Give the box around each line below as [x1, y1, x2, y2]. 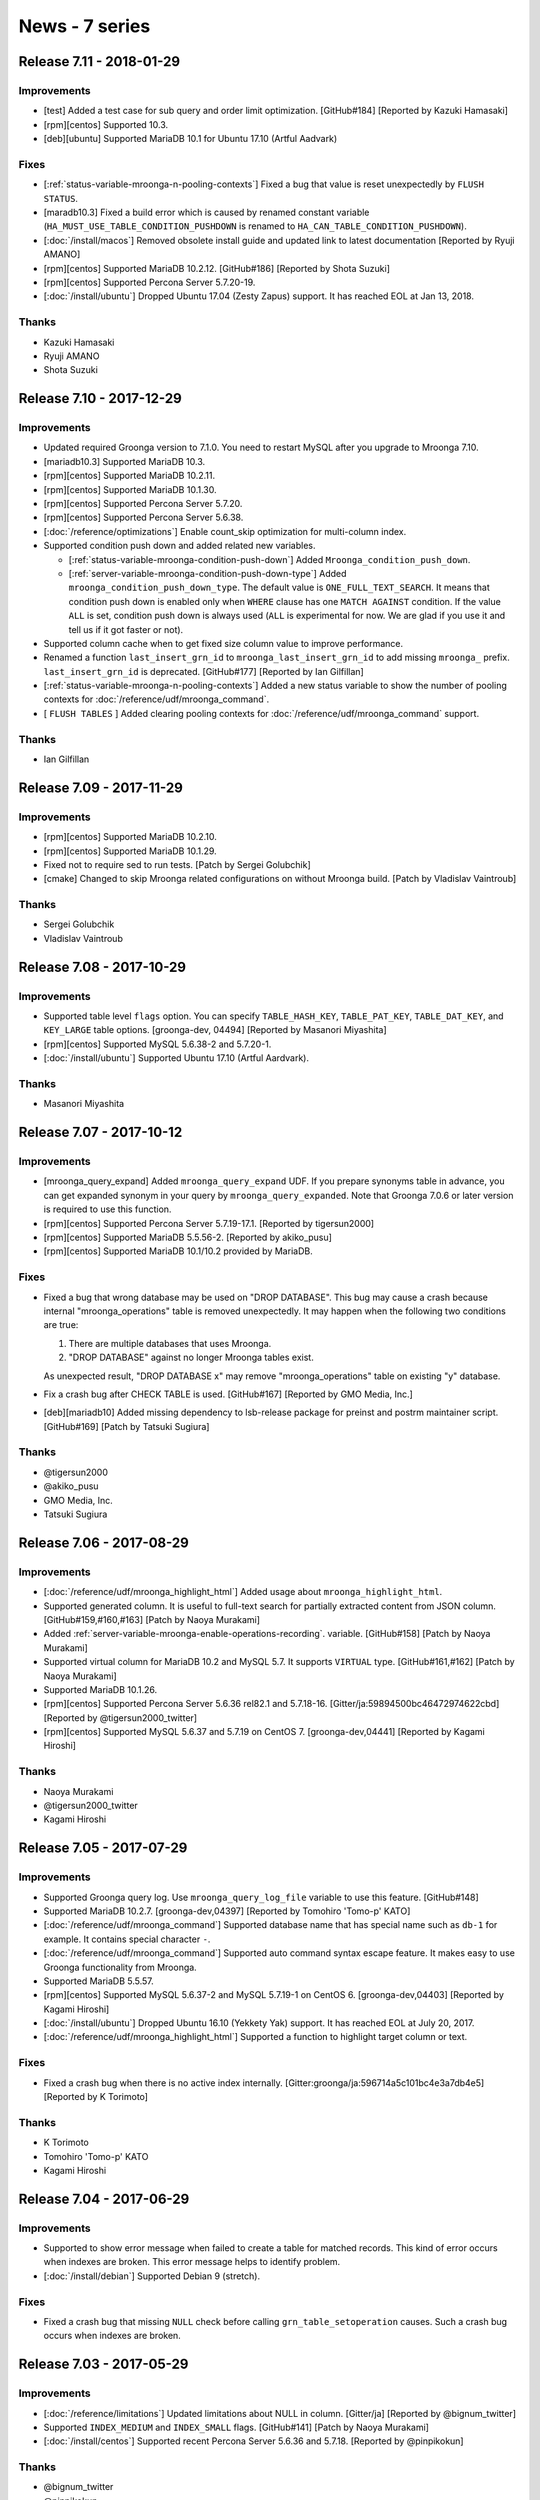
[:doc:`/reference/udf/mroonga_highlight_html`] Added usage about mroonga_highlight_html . [43, 1586, 443, 1598]
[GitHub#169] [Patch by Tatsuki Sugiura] [43, 1420, 210, 1432]
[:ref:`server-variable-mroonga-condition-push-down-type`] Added [68, 567, 347, 579]
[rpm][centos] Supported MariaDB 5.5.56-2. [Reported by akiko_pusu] [43, 1231, 332, 1244]
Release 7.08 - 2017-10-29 [18, 958, 187, 975]
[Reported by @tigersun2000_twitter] [43, 1711, 198, 1724]
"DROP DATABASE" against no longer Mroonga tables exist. [68, 1351, 314, 1364]
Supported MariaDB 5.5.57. [43, 1975, 154, 1987]
